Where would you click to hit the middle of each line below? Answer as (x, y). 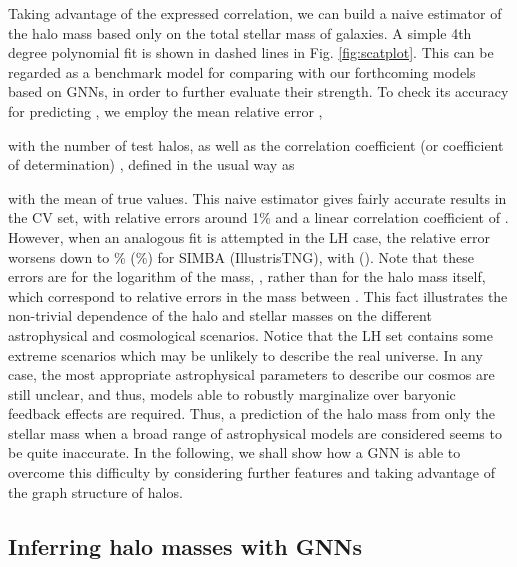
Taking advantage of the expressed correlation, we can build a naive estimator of (255, 13)
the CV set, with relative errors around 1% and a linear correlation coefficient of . (258, 217)
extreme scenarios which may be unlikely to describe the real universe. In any (245, 354)
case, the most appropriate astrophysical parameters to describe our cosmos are (251, 374)
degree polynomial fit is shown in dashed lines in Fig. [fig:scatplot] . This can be (251, 52)
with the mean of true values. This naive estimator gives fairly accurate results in (257, 197)
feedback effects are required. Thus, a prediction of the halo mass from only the (251, 413)
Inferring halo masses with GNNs (185, 545)
